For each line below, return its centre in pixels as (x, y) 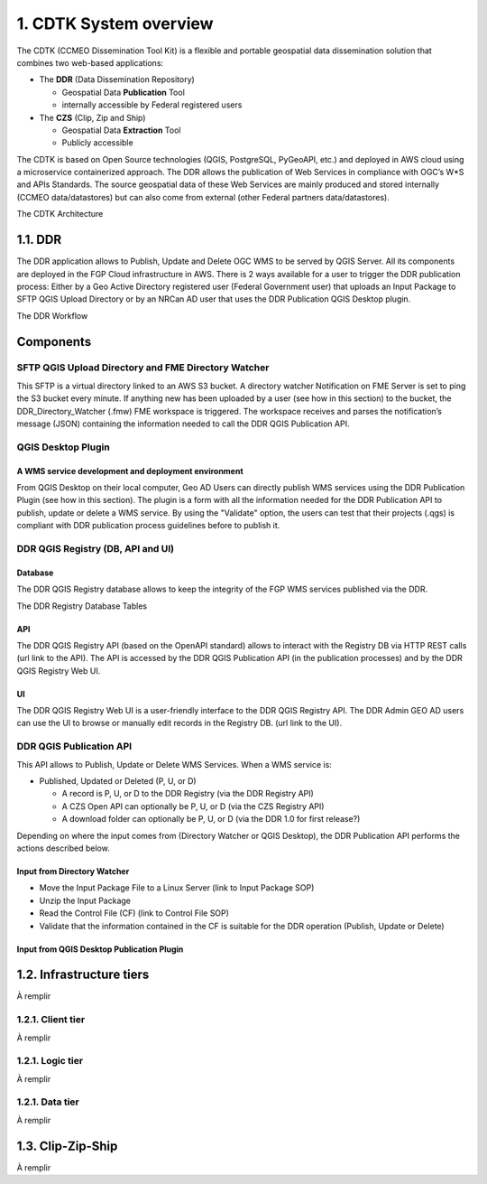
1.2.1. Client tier (51, 1020)
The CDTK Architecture (60, 214)
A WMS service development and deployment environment (130, 471)
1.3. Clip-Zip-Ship (67, 1146)
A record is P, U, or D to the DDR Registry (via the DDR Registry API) (188, 794)
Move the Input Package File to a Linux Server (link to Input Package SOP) (177, 888)
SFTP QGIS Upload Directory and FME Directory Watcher (143, 368)
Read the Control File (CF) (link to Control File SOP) (134, 913)
